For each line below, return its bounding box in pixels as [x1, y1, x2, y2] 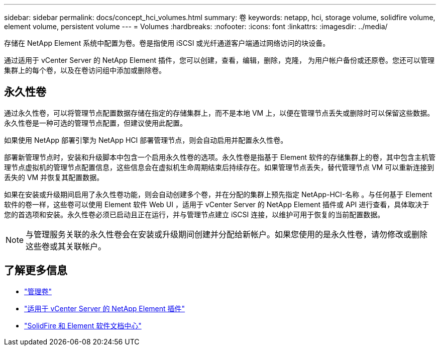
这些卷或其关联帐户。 [26, 241, 106, 251]
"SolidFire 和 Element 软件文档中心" [24, 321, 142, 330]
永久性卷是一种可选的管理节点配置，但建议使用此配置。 [4, 118, 187, 127]
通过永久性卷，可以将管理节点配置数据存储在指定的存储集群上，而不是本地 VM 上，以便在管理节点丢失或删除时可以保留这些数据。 [4, 108, 434, 117]
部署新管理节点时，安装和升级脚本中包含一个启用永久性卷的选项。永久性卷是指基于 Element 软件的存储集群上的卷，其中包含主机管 [4, 152, 436, 161]
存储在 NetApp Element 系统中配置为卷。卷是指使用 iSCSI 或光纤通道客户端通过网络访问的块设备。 [4, 39, 330, 47]
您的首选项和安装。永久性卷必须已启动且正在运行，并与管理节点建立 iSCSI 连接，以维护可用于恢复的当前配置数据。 [4, 210, 385, 219]
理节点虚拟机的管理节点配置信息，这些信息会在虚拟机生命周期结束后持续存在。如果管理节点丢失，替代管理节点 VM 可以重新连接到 [4, 162, 434, 171]
